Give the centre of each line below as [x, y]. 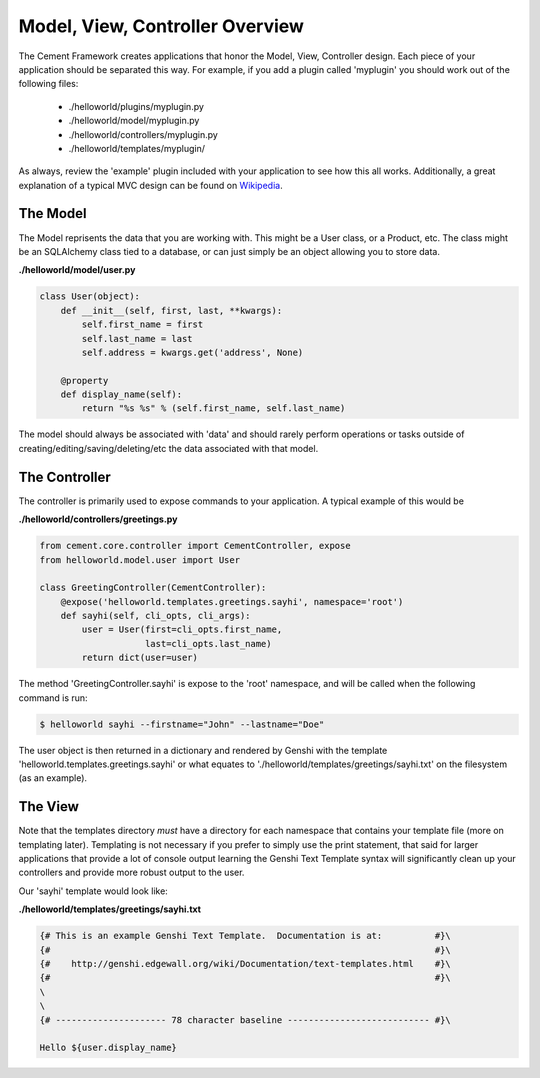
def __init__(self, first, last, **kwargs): [171, 310]
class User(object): [89, 296]
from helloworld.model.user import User [139, 559]
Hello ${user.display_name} [108, 1048]
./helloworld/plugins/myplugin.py [136, 106]
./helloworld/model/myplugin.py [134, 121]
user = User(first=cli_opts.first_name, [182, 629]
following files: [48, 84]
